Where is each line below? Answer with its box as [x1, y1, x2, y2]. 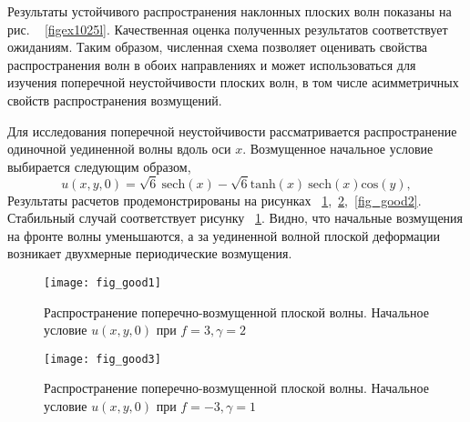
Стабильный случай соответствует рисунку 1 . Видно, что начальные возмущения [7, 208, 464, 227]
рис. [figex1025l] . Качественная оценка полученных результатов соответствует [7, 19, 448, 38]
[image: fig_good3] [44, 352, 161, 366]
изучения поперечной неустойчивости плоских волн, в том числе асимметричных [7, 73, 459, 92]
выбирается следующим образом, [7, 156, 191, 176]
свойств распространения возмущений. [7, 90, 222, 109]
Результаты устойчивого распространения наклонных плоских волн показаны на [7, 2, 452, 20]
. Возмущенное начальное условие [242, 139, 434, 158]
